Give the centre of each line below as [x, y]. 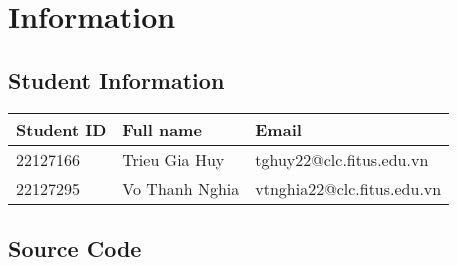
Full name [162, 129]
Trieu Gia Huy [173, 159]
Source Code [75, 247]
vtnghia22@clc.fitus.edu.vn [348, 188]
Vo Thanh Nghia [181, 188]
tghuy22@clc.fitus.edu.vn [342, 159]
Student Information [116, 79]
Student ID [61, 129]
